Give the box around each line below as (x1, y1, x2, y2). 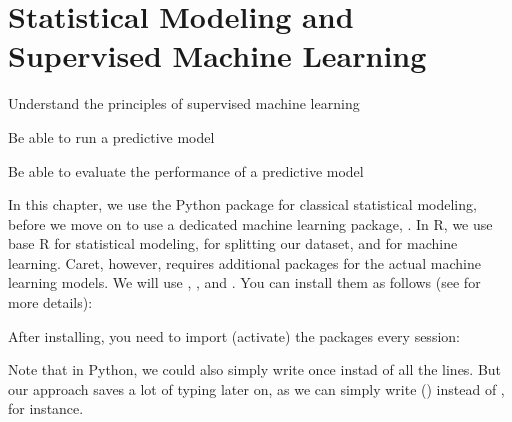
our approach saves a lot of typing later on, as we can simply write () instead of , (8, 378, 505, 399)
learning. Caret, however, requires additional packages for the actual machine (8, 252, 481, 273)
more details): (8, 292, 93, 313)
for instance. (8, 398, 84, 419)
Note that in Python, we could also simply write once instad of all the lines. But (8, 359, 502, 380)
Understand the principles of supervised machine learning (8, 93, 360, 114)
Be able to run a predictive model (8, 126, 215, 147)
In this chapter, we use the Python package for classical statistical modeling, (8, 194, 477, 215)
